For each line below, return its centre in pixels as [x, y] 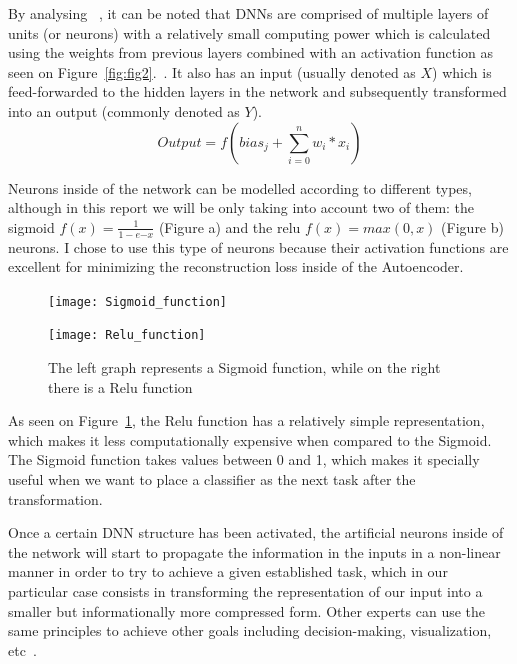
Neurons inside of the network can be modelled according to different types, [240, 187]
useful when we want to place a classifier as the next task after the [212, 479]
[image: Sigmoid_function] [137, 301]
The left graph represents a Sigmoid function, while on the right [244, 367]
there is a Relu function [120, 386]
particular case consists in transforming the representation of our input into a [245, 591]
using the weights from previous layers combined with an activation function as [251, 52]
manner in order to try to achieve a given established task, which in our [228, 571]
